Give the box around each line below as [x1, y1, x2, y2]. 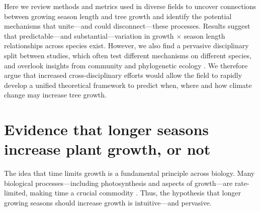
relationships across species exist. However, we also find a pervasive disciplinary [4, 40, 249, 51]
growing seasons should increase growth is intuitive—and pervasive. [4, 197, 212, 208]
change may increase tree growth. [4, 89, 107, 100]
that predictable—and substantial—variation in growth [4, 30, 174, 41]
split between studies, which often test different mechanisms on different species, [4, 50, 251, 60]
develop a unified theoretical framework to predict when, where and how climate [4, 79, 252, 90]
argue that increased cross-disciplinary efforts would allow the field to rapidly [4, 70, 242, 80]
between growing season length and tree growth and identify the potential [4, 11, 232, 21]
